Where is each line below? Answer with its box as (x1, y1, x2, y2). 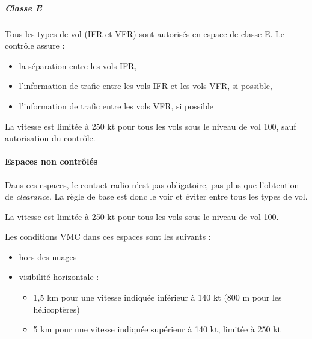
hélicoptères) (33, 302, 80, 315)
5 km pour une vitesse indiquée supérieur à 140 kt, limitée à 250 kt (33, 323, 281, 335)
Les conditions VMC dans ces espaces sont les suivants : (5, 230, 211, 243)
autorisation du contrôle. (5, 132, 96, 144)
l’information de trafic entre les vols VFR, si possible (19, 99, 214, 112)
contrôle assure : (5, 39, 65, 52)
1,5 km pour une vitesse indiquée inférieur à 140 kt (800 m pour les (33, 291, 282, 304)
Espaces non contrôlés (5, 155, 98, 168)
